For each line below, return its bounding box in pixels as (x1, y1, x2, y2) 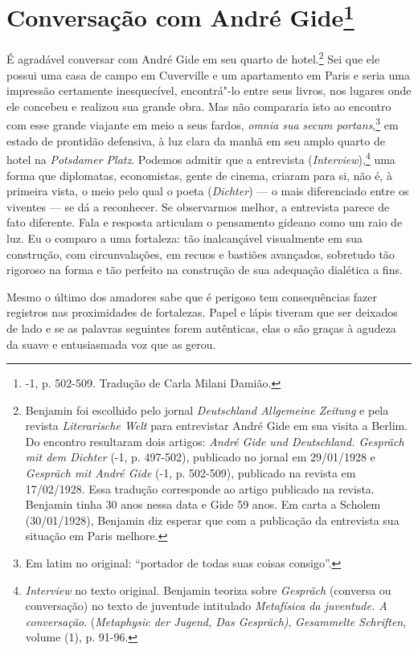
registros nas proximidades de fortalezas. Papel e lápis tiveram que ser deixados (6, 304, 398, 321)
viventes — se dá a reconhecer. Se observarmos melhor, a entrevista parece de (6, 198, 390, 215)
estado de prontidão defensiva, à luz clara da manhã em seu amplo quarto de (6, 132, 385, 149)
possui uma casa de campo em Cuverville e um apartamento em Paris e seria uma (6, 66, 410, 83)
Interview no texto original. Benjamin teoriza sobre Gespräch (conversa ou (25, 581, 391, 598)
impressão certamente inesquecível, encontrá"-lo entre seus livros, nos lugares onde (6, 82, 412, 99)
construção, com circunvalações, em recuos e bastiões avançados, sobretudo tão (6, 245, 395, 262)
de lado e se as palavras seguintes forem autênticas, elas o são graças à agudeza (6, 319, 396, 336)
